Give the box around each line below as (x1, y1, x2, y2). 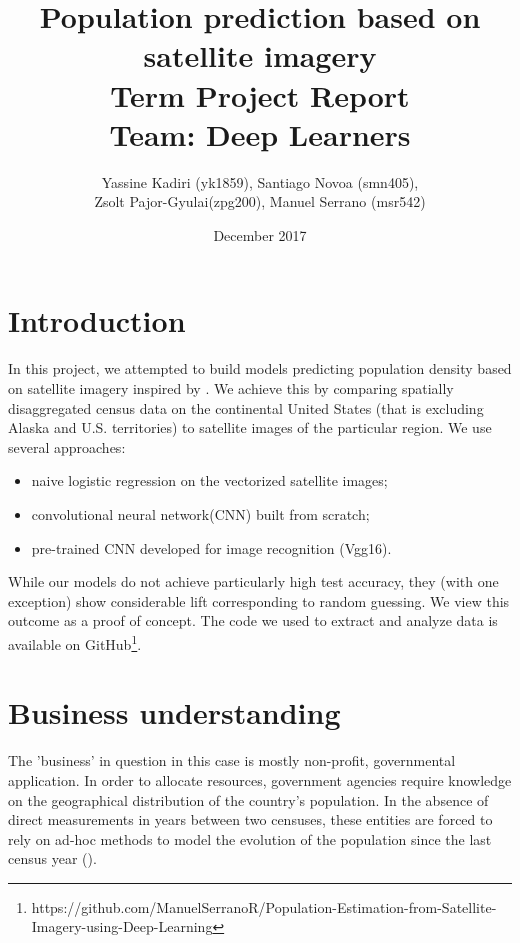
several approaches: (8, 436, 126, 457)
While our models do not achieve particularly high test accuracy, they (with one (8, 571, 499, 592)
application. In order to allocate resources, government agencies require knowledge (8, 769, 512, 790)
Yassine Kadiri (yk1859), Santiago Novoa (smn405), (101, 171, 419, 192)
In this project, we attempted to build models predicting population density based (8, 358, 512, 379)
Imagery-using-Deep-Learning (31, 916, 213, 937)
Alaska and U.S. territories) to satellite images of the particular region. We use (8, 417, 492, 438)
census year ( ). (8, 848, 97, 869)
